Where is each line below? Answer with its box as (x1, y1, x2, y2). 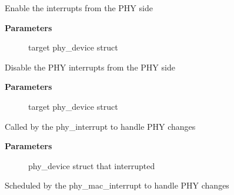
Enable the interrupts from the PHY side (5, 2, 153, 14)
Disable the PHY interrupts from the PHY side (5, 60, 175, 73)
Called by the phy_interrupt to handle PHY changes (5, 120, 196, 132)
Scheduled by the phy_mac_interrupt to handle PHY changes (5, 179, 229, 191)
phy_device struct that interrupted (28, 159, 155, 172)
